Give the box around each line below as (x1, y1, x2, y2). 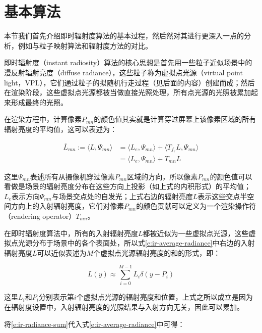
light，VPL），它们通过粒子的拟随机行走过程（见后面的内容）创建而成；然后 (4, 77, 255, 87)
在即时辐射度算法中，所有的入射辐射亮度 (4, 227, 138, 238)
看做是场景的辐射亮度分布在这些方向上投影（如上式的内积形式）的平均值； (4, 181, 251, 192)
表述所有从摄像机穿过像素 (30, 171, 115, 181)
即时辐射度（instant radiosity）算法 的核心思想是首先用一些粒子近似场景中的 (4, 57, 252, 68)
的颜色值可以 (210, 171, 252, 181)
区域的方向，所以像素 (127, 171, 198, 181)
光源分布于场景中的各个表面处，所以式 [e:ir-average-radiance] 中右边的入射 (18, 237, 255, 248)
